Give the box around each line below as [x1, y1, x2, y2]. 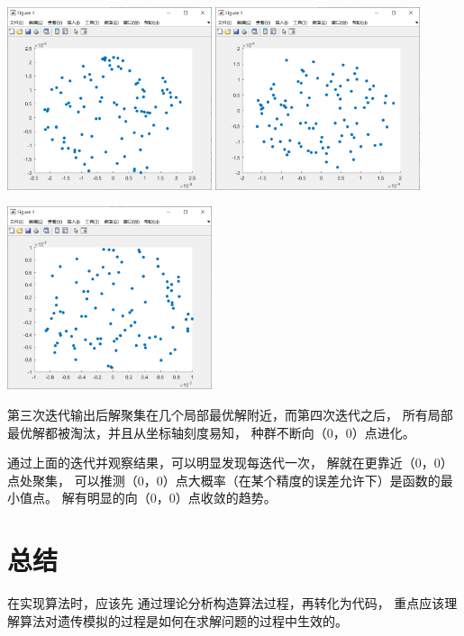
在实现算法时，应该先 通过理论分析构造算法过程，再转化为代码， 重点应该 [7, 594, 445, 613]
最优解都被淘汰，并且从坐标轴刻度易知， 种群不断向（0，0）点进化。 [7, 422, 415, 441]
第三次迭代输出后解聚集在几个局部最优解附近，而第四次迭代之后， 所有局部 [7, 404, 453, 423]
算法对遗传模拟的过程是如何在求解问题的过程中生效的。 [19, 611, 348, 630]
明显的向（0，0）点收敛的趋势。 [86, 488, 277, 507]
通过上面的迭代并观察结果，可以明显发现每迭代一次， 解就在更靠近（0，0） [7, 453, 453, 472]
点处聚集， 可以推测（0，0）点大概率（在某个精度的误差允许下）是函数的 [7, 470, 441, 489]
